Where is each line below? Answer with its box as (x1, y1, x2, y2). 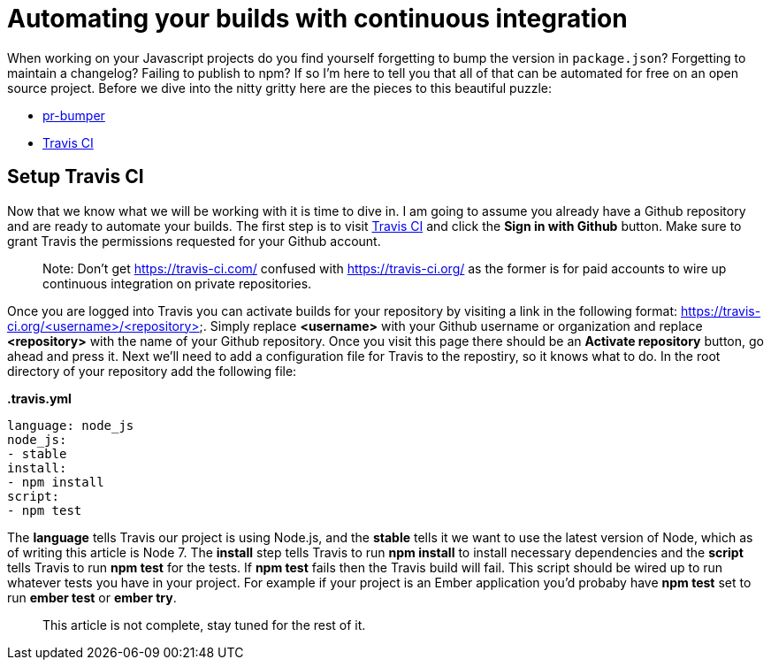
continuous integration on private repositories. (42, 275, 312, 291)
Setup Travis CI (7, 165, 144, 188)
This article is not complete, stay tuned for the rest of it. (42, 617, 366, 632)
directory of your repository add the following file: (7, 363, 297, 379)
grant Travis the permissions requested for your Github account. (7, 233, 381, 249)
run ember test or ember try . (7, 589, 177, 605)
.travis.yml (7, 390, 72, 406)
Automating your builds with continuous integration (7, 4, 628, 34)
